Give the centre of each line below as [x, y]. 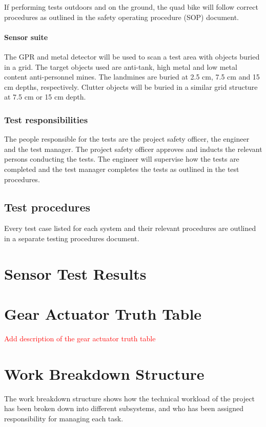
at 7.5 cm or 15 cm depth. [45, 97]
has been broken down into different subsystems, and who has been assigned [124, 408]
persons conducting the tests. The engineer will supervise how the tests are [122, 159]
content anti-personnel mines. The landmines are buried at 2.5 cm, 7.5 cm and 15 [132, 77]
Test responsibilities [46, 119]
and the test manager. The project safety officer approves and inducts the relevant [133, 149]
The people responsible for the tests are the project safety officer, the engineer [127, 139]
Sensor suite [26, 37]
